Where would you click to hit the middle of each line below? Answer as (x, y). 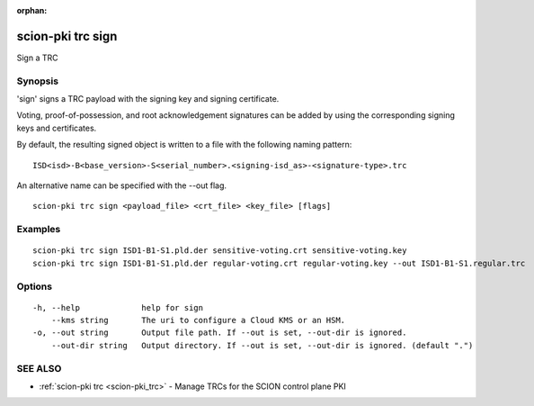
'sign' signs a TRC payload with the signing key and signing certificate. (148, 99)
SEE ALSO (39, 368)
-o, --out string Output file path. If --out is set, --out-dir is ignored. (220, 333)
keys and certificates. (57, 128)
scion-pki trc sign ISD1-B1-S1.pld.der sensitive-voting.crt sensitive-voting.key (220, 251)
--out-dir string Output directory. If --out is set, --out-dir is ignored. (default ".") (262, 345)
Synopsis (37, 81)
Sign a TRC (37, 58)
